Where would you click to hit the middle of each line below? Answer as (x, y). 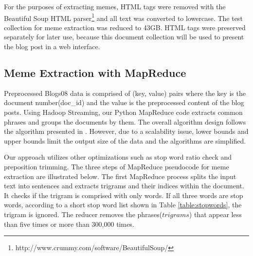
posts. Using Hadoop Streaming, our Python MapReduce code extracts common (123, 112)
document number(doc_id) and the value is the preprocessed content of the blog (124, 102)
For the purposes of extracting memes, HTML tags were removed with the (115, 6)
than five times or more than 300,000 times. (69, 224)
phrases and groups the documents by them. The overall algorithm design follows (125, 121)
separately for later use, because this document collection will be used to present (124, 37)
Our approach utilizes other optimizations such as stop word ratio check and (118, 157)
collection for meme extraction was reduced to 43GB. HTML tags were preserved (125, 27)
